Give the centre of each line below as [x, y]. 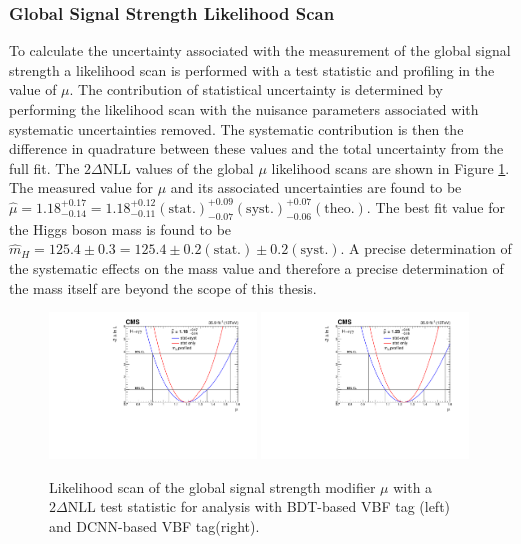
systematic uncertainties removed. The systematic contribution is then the [236, 128]
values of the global [194, 167]
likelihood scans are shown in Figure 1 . [390, 167]
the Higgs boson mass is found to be [120, 228]
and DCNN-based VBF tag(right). [154, 525]
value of [33, 89]
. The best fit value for [436, 206]
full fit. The [44, 167]
